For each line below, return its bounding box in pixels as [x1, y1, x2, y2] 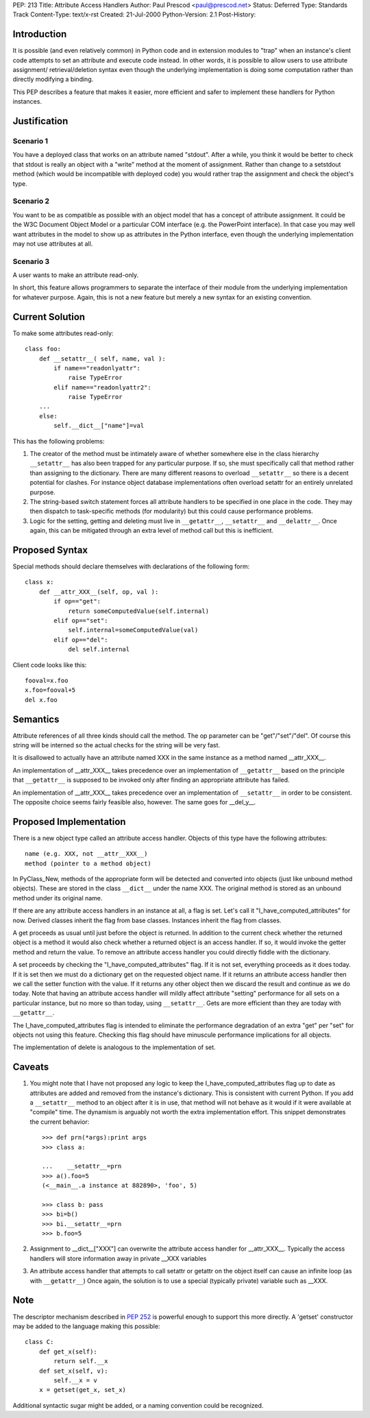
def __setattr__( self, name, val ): [38, 354, 166, 363]
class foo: [25, 345, 62, 353]
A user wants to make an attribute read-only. [12, 271, 139, 279]
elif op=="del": [53, 636, 108, 644]
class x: [25, 578, 54, 586]
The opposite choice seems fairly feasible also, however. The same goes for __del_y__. [12, 797, 256, 806]
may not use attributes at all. [12, 239, 93, 248]
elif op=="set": [53, 617, 108, 624]
